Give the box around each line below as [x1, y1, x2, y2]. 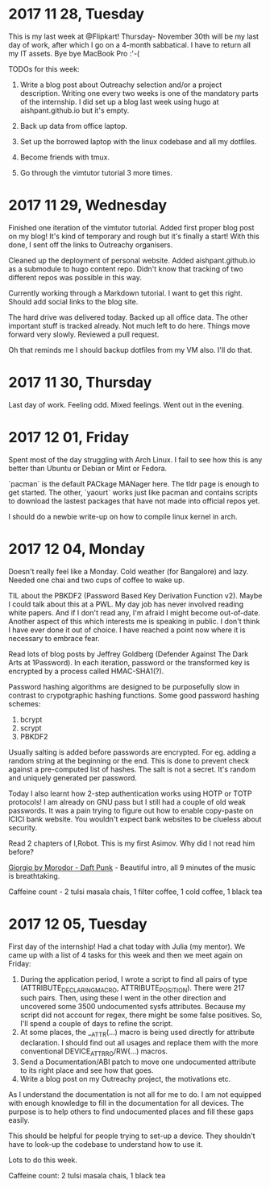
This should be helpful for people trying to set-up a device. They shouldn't [8, 1131, 255, 1140]
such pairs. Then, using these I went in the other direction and [19, 993, 226, 1003]
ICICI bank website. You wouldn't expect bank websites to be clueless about [8, 814, 262, 824]
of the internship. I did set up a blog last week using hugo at [19, 97, 219, 106]
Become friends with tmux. [19, 152, 110, 162]
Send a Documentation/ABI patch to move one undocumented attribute [19, 1057, 256, 1067]
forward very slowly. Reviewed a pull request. [8, 329, 160, 339]
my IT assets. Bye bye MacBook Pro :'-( [8, 48, 140, 58]
